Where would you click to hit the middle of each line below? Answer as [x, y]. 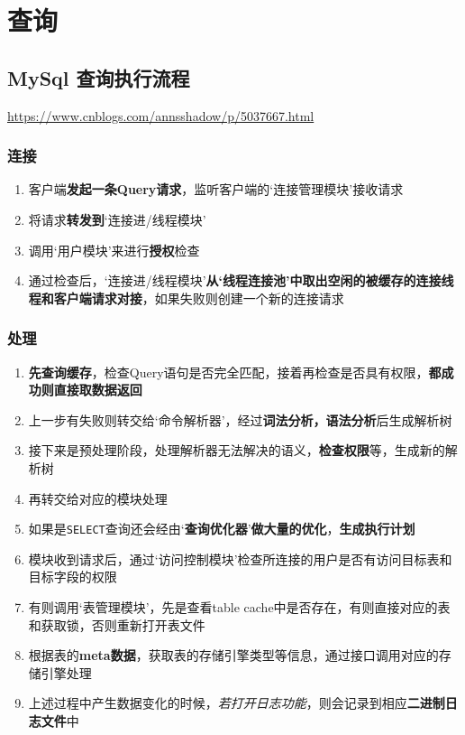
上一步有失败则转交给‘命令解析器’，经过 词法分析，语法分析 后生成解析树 [240, 419]
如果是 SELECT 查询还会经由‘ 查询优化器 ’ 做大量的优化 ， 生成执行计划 [222, 529]
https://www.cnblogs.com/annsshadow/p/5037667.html [161, 115]
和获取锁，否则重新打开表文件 [117, 624]
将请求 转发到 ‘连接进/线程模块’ [117, 219]
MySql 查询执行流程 [99, 77]
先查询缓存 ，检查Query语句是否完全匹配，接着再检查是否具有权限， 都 [235, 372]
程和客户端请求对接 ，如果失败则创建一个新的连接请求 [186, 298]
